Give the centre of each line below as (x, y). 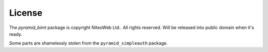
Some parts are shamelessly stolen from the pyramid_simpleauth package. (89, 43)
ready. (16, 34)
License (26, 13)
